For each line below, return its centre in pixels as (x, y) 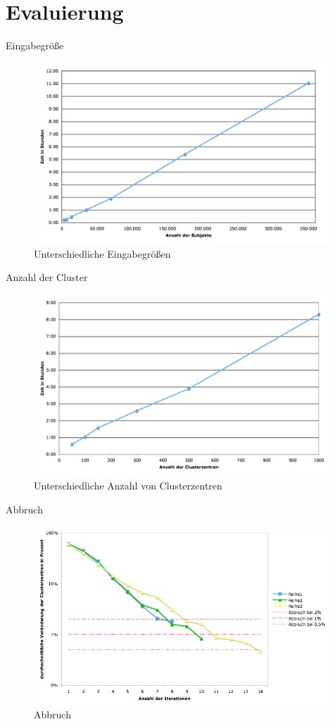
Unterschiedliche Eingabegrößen (102, 253)
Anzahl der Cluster (47, 277)
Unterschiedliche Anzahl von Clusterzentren (128, 485)
